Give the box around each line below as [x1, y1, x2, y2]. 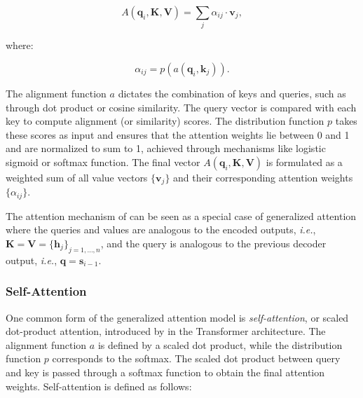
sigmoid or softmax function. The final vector [6, 154, 200, 169]
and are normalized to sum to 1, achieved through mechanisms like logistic [6, 141, 326, 156]
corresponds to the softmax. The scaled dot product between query [52, 351, 341, 366]
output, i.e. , [6, 252, 57, 267]
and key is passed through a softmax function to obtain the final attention [6, 364, 324, 379]
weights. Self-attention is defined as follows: [6, 378, 192, 393]
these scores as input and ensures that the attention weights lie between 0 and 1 [6, 127, 350, 142]
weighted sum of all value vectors [6, 170, 148, 184]
